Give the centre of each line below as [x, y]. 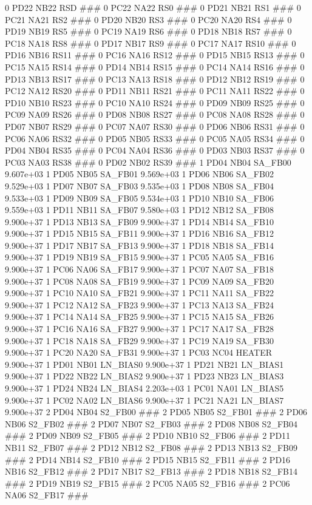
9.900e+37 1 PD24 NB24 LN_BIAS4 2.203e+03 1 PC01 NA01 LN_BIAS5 [144, 388]
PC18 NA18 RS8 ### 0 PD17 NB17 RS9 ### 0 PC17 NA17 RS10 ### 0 [151, 43]
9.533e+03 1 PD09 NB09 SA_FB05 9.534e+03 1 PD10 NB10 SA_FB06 [139, 198]
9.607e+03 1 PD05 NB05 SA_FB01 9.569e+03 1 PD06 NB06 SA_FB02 [139, 174]
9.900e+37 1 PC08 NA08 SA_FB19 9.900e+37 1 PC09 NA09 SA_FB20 [139, 281]
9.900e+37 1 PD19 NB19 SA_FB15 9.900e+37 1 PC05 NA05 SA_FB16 [139, 257]
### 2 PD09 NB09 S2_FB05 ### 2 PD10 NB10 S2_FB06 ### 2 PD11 [148, 436]
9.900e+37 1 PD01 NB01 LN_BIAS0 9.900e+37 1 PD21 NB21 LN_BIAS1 [144, 364]
